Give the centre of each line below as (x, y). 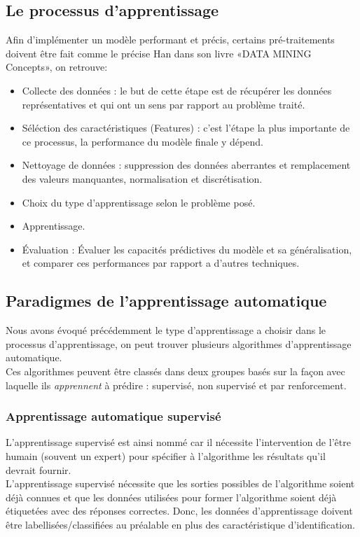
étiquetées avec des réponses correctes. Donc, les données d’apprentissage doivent (179, 511)
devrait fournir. (39, 469)
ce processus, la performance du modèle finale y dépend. (143, 141)
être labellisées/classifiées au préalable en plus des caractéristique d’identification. (180, 524)
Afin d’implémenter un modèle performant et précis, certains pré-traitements (170, 40)
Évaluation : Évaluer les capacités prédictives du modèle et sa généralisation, (187, 249)
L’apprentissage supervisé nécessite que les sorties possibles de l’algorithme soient (180, 483)
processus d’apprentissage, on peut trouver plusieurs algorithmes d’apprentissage (179, 343)
